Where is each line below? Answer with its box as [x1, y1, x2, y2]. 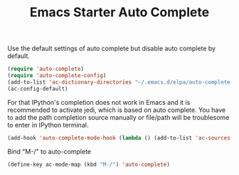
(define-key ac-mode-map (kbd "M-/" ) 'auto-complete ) [7, 161, 171, 168]
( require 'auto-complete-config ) [7, 72, 107, 79]
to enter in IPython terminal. [7, 120, 89, 129]
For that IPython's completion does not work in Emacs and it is [7, 98, 191, 106]
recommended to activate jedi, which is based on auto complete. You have [7, 106, 226, 114]
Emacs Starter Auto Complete [29, 4, 210, 21]
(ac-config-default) [7, 85, 69, 92]
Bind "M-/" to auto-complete [7, 147, 92, 156]
